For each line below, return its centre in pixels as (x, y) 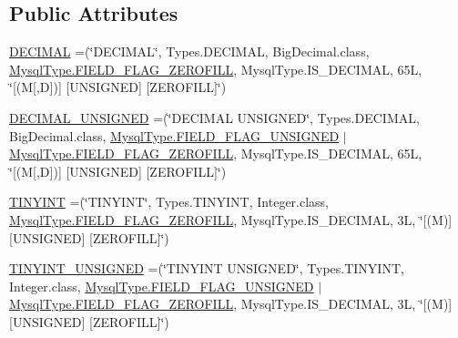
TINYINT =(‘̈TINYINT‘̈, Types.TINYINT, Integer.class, (169, 202)
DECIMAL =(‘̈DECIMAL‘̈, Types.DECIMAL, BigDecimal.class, (189, 51)
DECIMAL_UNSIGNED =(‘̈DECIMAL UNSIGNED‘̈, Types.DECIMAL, (214, 117)
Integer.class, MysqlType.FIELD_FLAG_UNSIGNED (162, 286)
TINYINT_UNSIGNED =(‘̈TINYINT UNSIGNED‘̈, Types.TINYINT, (207, 268)
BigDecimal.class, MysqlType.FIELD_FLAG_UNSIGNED (174, 135)
